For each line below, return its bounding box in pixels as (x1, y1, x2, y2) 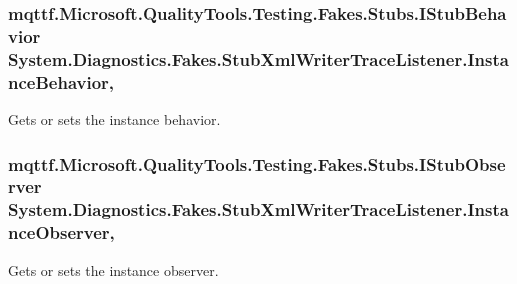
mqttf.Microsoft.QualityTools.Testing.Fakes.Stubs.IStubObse (8, 151, 506, 176)
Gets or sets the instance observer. (8, 259, 219, 280)
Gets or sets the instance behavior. (8, 108, 221, 129)
